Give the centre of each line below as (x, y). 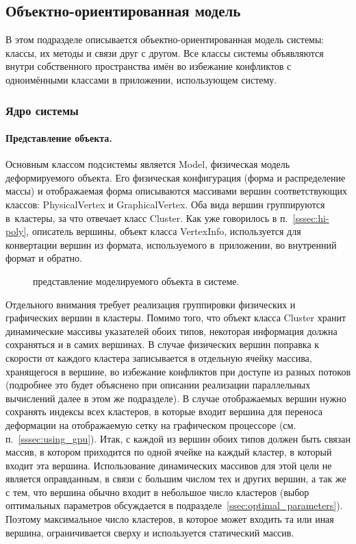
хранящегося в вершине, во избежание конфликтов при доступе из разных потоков (178, 371)
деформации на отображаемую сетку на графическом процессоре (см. (151, 424)
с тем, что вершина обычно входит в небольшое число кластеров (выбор (157, 492)
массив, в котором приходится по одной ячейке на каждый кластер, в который (169, 452)
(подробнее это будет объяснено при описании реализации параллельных (158, 385)
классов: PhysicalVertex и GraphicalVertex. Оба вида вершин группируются (165, 204)
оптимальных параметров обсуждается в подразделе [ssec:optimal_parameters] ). (174, 505)
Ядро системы (42, 110)
